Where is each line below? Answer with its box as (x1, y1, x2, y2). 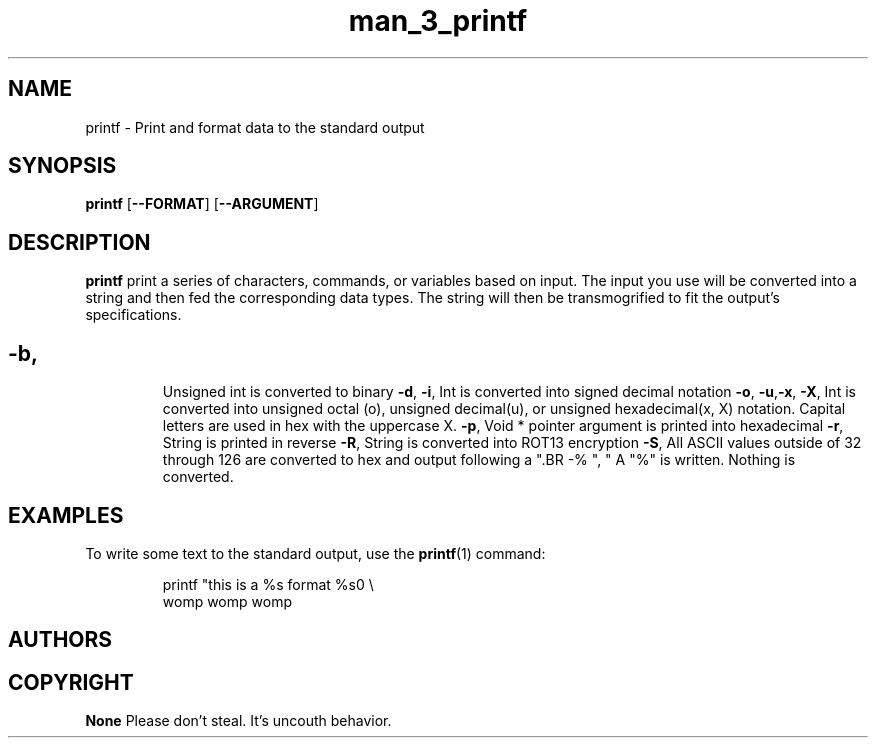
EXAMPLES (8, 502, 124, 528)
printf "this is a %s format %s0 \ (162, 575, 374, 593)
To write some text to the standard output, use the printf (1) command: (85, 544, 546, 562)
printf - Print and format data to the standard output (85, 118, 425, 136)
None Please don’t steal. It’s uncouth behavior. (85, 712, 392, 730)
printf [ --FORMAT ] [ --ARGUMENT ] (85, 195, 319, 213)
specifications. (85, 306, 182, 324)
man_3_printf (348, 4, 528, 38)
